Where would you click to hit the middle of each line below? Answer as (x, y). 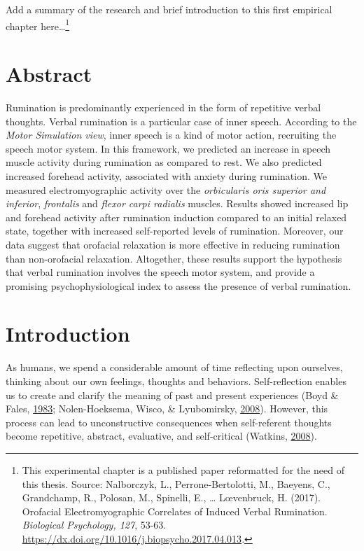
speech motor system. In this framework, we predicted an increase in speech (168, 148)
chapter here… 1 (38, 25)
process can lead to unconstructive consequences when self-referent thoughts (169, 422)
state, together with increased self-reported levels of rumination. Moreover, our (175, 231)
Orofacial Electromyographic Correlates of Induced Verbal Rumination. (175, 511)
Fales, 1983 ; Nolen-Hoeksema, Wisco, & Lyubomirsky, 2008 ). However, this (167, 409)
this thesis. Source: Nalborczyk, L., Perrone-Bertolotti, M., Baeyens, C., (176, 483)
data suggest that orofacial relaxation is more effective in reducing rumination (173, 244)
